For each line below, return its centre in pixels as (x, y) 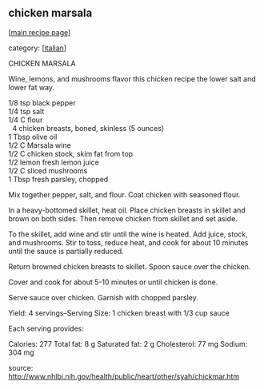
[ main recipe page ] (40, 32)
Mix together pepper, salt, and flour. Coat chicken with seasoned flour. (124, 194)
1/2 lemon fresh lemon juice (54, 162)
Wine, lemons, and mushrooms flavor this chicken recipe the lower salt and (132, 78)
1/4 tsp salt (26, 111)
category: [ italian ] (37, 48)
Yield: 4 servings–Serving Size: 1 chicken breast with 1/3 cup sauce (119, 313)
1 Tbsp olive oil (33, 137)
